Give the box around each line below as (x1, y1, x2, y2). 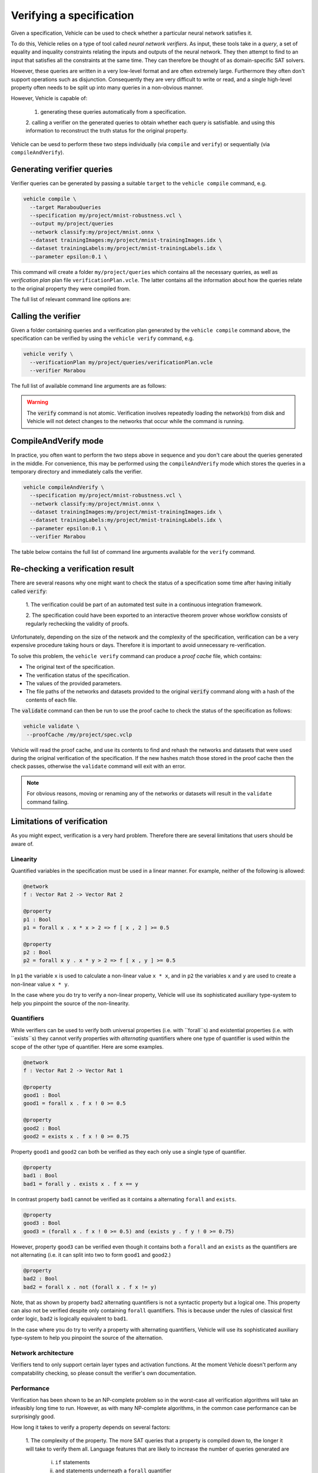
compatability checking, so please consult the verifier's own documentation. (11, 1369, 197, 1376)
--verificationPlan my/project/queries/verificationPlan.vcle (29, 359, 213, 365)
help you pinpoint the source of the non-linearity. (11, 999, 130, 1007)
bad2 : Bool (23, 1276, 58, 1282)
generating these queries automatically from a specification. (40, 108, 187, 115)
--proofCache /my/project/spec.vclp (26, 731, 132, 738)
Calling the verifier (11, 311, 81, 321)
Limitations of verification (11, 817, 108, 827)
